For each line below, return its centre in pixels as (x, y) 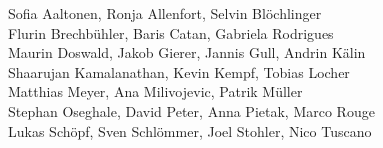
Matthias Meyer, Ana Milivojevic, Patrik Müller (155, 91)
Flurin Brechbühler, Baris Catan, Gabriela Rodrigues (171, 32)
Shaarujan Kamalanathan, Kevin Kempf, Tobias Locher (179, 71)
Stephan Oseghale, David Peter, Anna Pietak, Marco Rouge (191, 110)
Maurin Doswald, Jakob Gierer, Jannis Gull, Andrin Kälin (187, 52)
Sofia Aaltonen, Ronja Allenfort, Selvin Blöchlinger (165, 13)
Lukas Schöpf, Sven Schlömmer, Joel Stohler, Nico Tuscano (190, 130)
